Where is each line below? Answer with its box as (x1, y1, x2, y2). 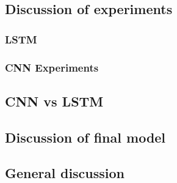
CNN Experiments (5, 59, 99, 75)
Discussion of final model (5, 127, 166, 146)
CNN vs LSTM (5, 91, 104, 110)
